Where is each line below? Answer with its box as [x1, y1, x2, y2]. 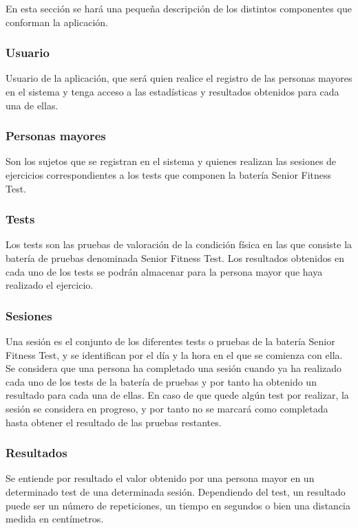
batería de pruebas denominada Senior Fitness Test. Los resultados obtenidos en [6, 251, 344, 265]
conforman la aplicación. [6, 14, 109, 29]
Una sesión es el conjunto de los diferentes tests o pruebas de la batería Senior [6, 334, 335, 348]
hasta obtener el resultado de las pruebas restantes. [6, 415, 222, 429]
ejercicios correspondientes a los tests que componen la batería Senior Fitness [6, 168, 332, 181]
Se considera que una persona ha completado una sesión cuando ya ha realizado [6, 361, 342, 375]
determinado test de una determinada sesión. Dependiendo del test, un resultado [6, 484, 346, 498]
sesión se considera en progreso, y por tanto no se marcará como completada [6, 401, 328, 415]
